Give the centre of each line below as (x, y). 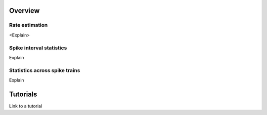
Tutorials (23, 94)
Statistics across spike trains (44, 70)
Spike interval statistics (38, 48)
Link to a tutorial (25, 106)
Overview (24, 11)
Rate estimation (28, 25)
